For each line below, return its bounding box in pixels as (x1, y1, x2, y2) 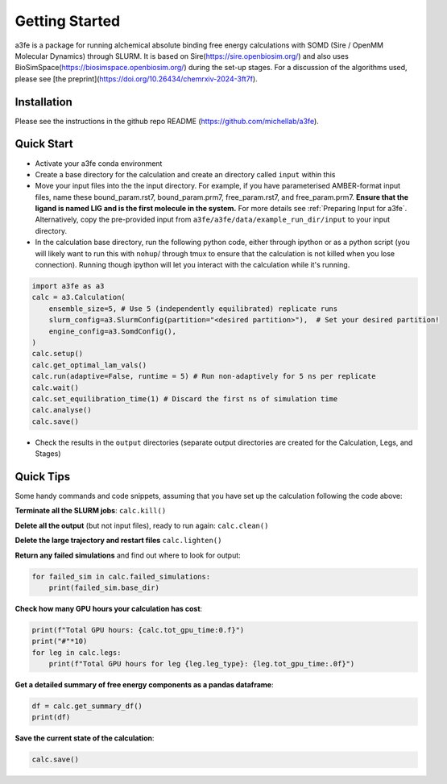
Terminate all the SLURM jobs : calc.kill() (14, 506, 167, 516)
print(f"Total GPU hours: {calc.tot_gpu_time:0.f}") (31, 625, 245, 634)
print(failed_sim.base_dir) (48, 583, 160, 592)
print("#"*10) (31, 637, 88, 646)
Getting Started (14, 12, 121, 30)
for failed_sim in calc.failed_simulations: (31, 572, 211, 581)
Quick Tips (14, 470, 71, 483)
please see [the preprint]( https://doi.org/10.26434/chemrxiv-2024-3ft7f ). (14, 73, 258, 84)
